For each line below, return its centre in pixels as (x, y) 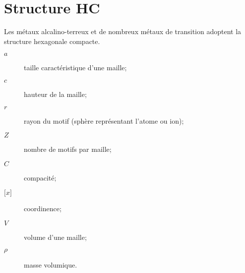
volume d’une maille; (55, 237)
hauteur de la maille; (55, 94)
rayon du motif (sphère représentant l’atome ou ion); (104, 120)
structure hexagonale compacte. (52, 41)
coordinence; (43, 208)
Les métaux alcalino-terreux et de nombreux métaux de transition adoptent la (123, 31)
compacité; (40, 177)
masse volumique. (51, 265)
